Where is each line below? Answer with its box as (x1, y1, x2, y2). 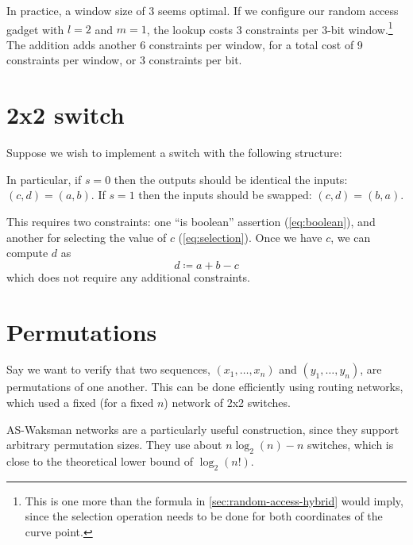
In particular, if (6, 171, 82, 187)
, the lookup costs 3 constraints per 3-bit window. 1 (146, 18, 393, 37)
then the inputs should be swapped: (138, 186, 312, 203)
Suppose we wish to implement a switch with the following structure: (6, 144, 342, 161)
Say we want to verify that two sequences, (6, 361, 210, 378)
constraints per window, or (6, 52, 137, 68)
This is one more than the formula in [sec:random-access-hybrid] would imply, (25, 492, 403, 509)
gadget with (6, 21, 64, 37)
